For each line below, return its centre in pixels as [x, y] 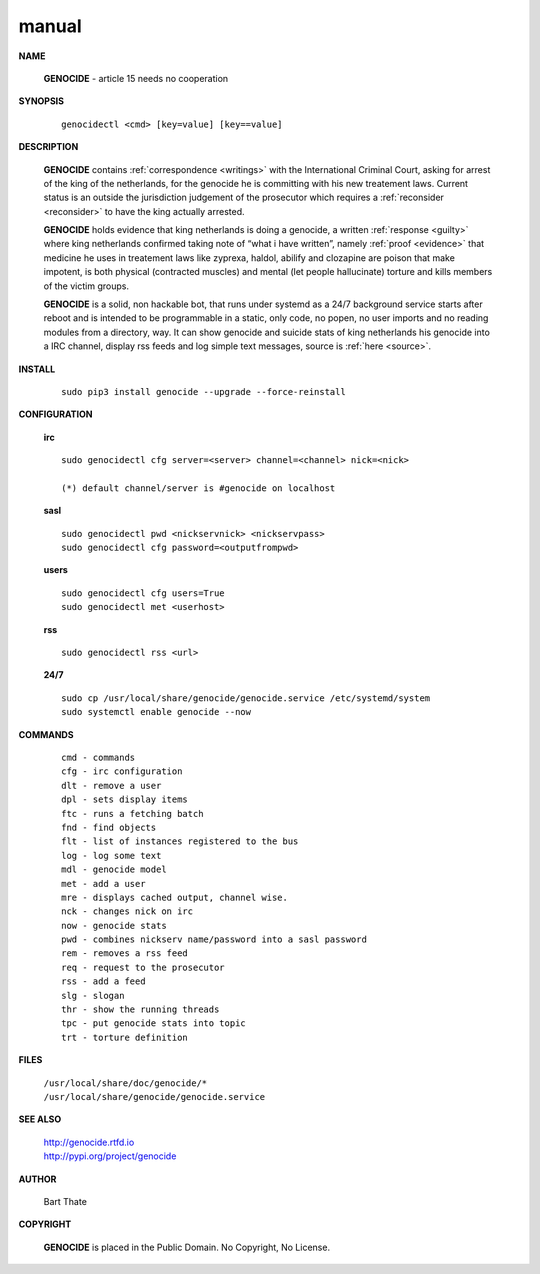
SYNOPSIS [41, 101]
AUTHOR [37, 1179]
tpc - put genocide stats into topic [154, 1023]
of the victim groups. [86, 286]
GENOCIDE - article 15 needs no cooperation [136, 78]
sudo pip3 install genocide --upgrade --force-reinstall [204, 391]
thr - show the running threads [140, 1009]
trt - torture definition [125, 1037]
